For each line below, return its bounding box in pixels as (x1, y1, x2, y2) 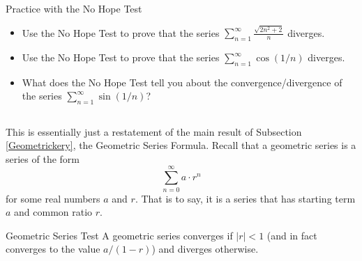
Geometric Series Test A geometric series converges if (6, 228, 233, 242)
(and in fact (266, 228, 317, 242)
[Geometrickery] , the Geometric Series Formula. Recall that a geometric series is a (6, 138, 356, 152)
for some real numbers (6, 191, 100, 205)
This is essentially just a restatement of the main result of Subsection (6, 124, 302, 139)
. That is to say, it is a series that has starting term (135, 191, 356, 205)
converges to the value (6, 242, 100, 256)
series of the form (6, 151, 80, 166)
